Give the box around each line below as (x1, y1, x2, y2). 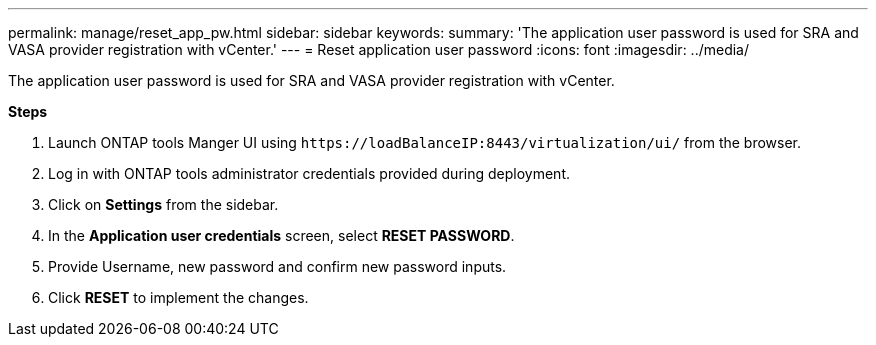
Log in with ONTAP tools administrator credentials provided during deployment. (48, 165, 570, 182)
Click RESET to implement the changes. (48, 289, 309, 306)
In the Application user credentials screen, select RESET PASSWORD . (48, 227, 515, 244)
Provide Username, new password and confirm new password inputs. (48, 258, 507, 275)
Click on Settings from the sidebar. (48, 196, 279, 213)
